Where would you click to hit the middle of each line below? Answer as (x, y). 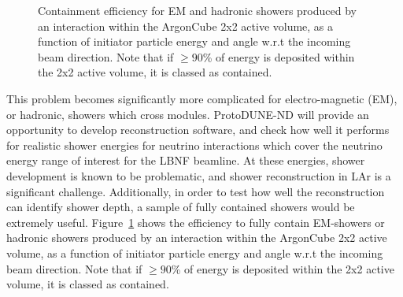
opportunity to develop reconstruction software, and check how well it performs (198, 130)
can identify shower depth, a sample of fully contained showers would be (181, 207)
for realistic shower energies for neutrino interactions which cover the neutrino (194, 145)
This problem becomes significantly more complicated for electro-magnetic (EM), (202, 98)
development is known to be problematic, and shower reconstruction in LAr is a (199, 175)
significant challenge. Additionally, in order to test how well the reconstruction (196, 191)
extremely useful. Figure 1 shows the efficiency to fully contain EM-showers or (196, 222)
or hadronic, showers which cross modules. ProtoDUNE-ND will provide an (188, 114)
